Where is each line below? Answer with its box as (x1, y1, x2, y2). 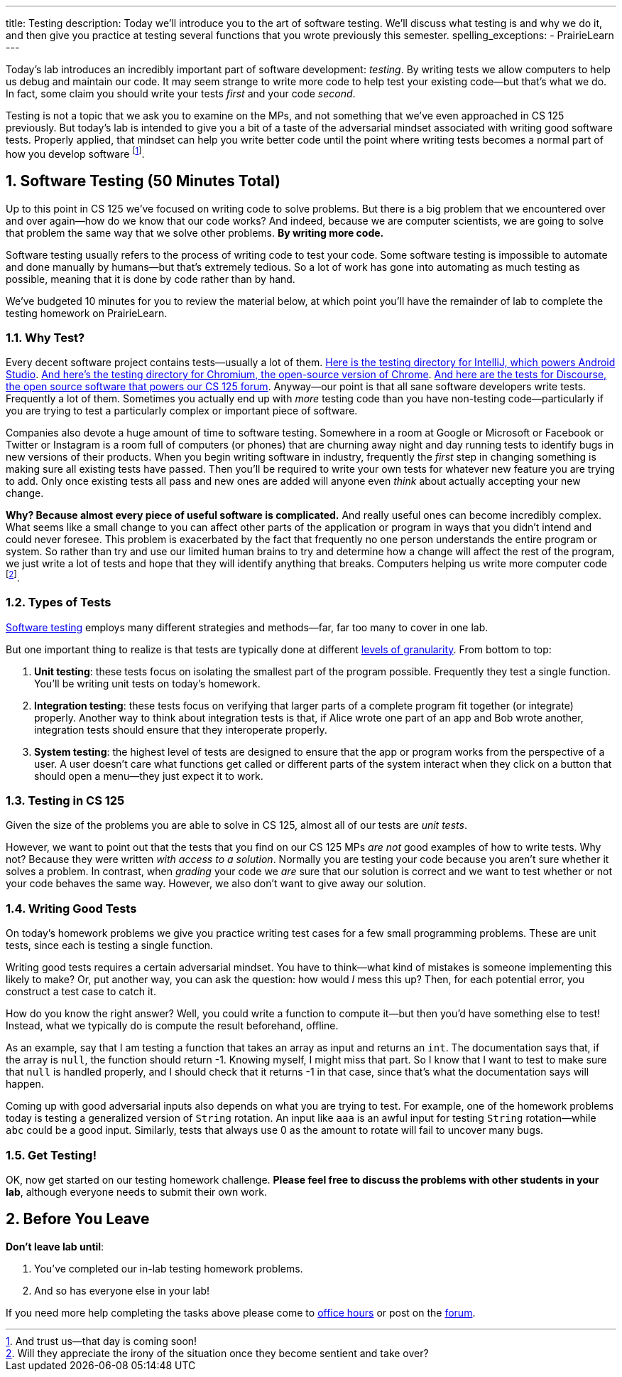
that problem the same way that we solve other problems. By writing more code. (6, 226, 384, 239)
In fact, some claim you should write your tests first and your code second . (6, 87, 356, 100)
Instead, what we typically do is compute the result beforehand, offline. (6, 1019, 339, 1032)
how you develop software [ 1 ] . (6, 146, 145, 160)
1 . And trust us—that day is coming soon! (6, 1334, 197, 1347)
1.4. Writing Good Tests (6, 901, 137, 916)
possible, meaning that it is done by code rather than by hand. (6, 272, 295, 285)
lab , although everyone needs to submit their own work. (6, 1185, 267, 1198)
